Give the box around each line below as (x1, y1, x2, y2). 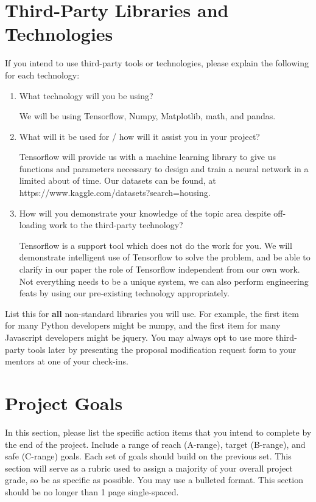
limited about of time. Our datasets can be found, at (19, 174, 216, 187)
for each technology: (5, 68, 80, 81)
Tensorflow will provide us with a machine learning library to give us (19, 150, 276, 163)
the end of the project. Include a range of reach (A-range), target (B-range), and (5, 438, 306, 450)
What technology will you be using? (19, 89, 153, 102)
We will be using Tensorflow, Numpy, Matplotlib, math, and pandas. (19, 110, 276, 122)
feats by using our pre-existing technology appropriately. (19, 287, 230, 299)
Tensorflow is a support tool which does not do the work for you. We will (19, 239, 292, 251)
